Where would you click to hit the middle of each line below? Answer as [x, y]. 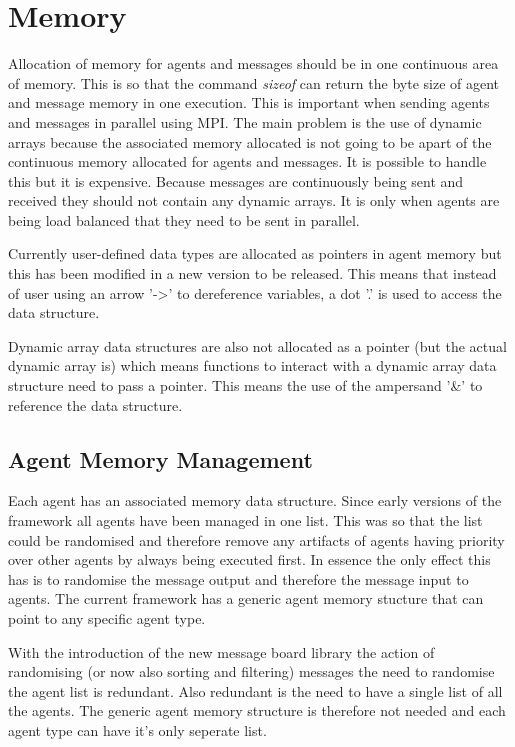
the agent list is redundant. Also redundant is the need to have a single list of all [255, 690]
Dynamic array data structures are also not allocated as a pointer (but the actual [257, 345]
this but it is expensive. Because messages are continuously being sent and [236, 180]
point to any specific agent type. [107, 617]
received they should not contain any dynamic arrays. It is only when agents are [254, 200]
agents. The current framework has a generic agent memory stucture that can [246, 598]
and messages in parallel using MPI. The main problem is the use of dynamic [245, 121]
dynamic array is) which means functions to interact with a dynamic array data [252, 365]
